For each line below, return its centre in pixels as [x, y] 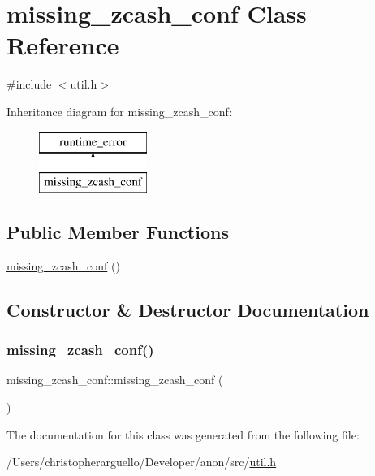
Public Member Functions [118, 232]
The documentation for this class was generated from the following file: [183, 434]
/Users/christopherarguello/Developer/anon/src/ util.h [142, 462]
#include [29, 84]
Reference [63, 45]
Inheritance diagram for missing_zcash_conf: [119, 111]
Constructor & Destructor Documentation [188, 309]
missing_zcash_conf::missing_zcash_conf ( [115, 380]
